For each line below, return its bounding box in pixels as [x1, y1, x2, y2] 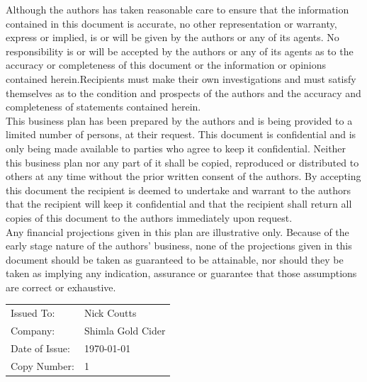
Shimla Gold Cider [84, 323, 166, 338]
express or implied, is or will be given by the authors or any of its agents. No [6, 30, 339, 45]
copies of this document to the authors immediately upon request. [6, 210, 293, 225]
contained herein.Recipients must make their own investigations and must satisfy [6, 71, 356, 86]
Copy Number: [11, 358, 74, 373]
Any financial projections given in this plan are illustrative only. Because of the [6, 224, 349, 239]
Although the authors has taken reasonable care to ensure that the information [6, 2, 349, 16]
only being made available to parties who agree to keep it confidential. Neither [6, 140, 346, 155]
